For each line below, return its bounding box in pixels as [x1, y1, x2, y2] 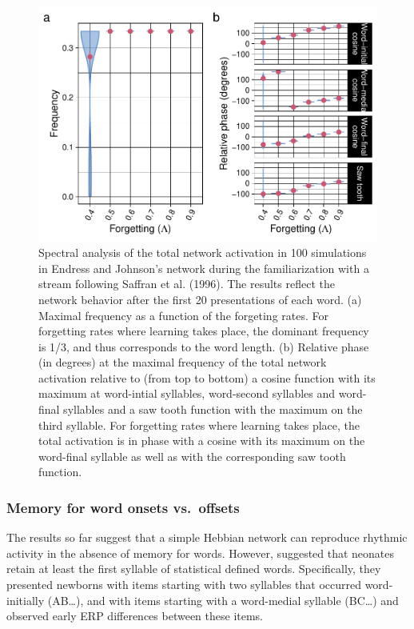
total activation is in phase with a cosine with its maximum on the [38, 432, 365, 449]
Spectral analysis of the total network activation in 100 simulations [38, 244, 367, 261]
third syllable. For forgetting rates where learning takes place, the [38, 416, 360, 433]
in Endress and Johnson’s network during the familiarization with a [38, 259, 369, 276]
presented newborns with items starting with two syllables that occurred [6, 576, 361, 593]
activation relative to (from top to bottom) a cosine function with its [38, 369, 376, 386]
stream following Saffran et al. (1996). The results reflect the [38, 275, 335, 292]
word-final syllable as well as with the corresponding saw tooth [38, 447, 346, 464]
